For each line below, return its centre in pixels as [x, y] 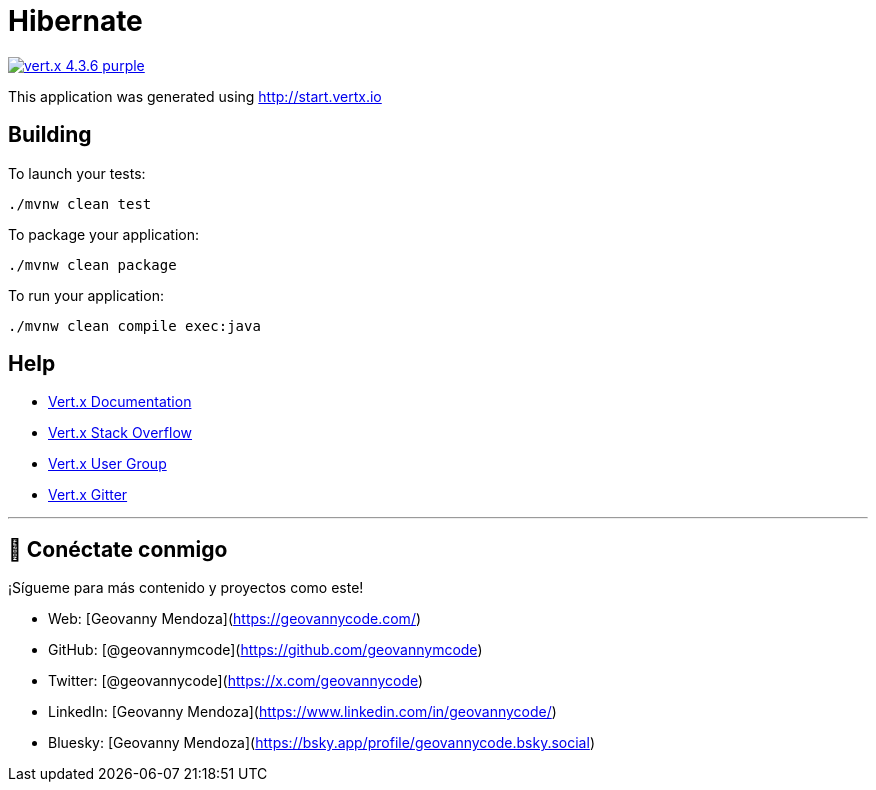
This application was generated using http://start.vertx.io [195, 96]
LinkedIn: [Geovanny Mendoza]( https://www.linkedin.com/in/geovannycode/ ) [302, 712]
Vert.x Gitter [88, 495]
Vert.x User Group [107, 464]
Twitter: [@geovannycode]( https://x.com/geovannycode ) [236, 681]
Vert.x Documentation [120, 402]
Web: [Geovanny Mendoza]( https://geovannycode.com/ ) [235, 619]
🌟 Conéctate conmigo [118, 549]
